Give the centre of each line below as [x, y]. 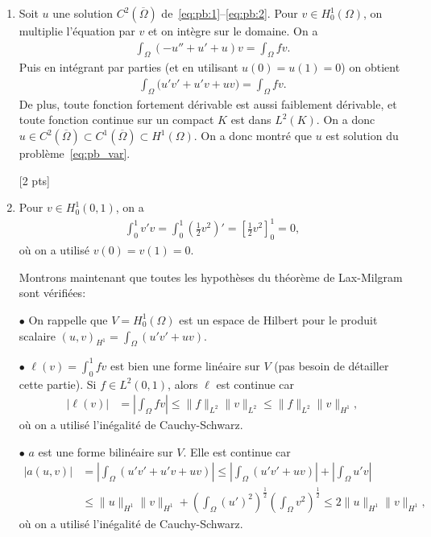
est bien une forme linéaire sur [185, 365]
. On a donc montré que [253, 136]
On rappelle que [68, 319]
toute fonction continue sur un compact [116, 120]
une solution [83, 13]
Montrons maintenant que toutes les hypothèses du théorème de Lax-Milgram [211, 277]
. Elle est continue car [237, 451]
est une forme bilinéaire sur [106, 451]
